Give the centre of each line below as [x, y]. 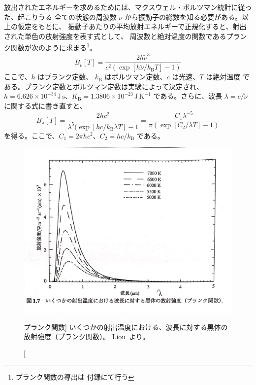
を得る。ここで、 [32, 135]
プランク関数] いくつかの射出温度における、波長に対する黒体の [126, 327]
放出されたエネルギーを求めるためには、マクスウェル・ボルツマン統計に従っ [128, 7]
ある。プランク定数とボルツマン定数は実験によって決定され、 [104, 86]
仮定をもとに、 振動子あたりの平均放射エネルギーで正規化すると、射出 [132, 26]
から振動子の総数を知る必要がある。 [183, 17]
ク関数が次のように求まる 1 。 [50, 47]
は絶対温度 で [228, 77]
